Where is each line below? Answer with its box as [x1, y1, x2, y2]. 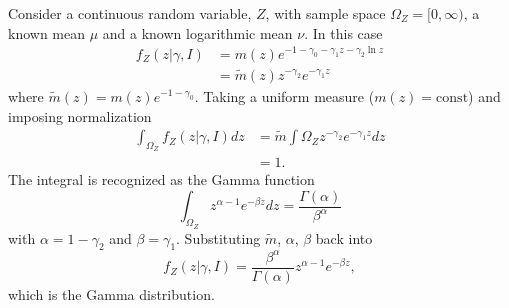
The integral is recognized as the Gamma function [8, 169, 315, 190]
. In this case [304, 22, 383, 43]
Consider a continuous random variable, [8, 3, 252, 23]
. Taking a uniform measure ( [194, 85, 375, 106]
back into [315, 227, 373, 248]
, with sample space [265, 3, 386, 23]
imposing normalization [8, 105, 152, 126]
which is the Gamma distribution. [8, 284, 215, 304]
